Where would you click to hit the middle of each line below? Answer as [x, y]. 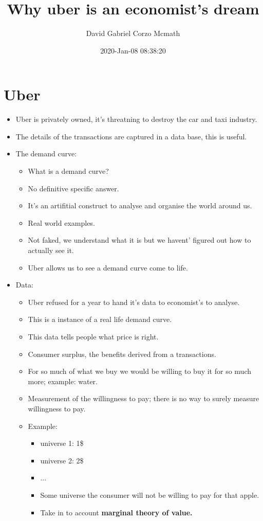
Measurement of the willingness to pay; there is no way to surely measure [144, 398]
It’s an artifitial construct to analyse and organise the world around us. [140, 205]
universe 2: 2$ [62, 460]
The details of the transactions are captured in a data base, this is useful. [131, 136]
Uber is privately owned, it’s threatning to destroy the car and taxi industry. [136, 119]
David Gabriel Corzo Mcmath [133, 33]
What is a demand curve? [68, 171]
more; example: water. [63, 381]
